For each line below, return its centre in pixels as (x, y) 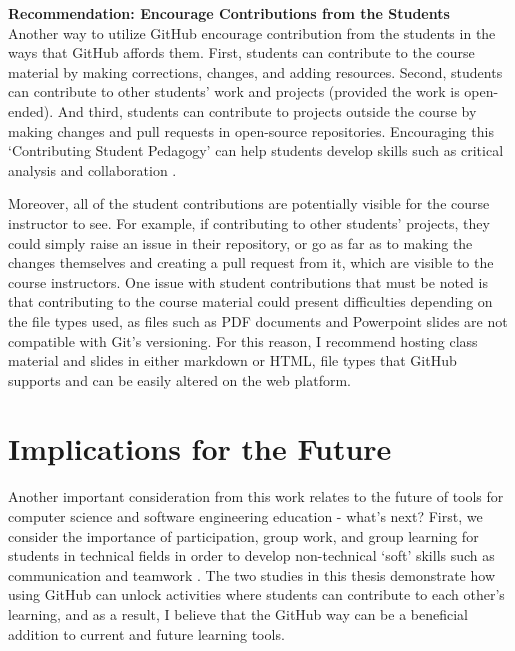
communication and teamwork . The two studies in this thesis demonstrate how (251, 574)
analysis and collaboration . (92, 169)
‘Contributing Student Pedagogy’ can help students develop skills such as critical (256, 150)
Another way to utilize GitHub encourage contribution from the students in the (252, 32)
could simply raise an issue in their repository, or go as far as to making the (240, 242)
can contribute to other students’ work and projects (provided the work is (234, 91)
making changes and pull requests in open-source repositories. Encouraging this (251, 130)
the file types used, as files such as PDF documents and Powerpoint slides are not (258, 320)
